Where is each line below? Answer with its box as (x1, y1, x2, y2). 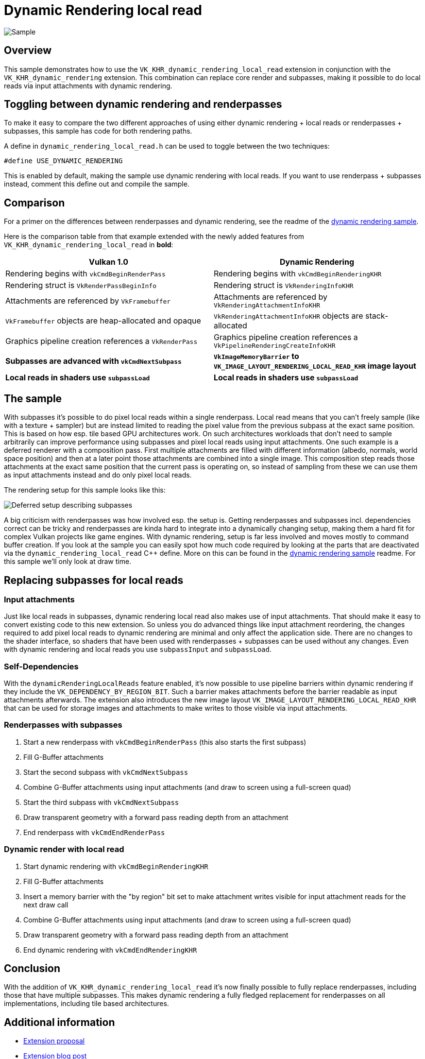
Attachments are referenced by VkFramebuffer (5, 295, 171, 306)
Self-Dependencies (4, 661, 79, 671)
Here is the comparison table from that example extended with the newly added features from (4, 232, 304, 241)
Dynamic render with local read (4, 844, 124, 854)
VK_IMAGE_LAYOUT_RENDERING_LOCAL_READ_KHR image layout (214, 361, 416, 371)
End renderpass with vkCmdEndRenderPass (23, 828, 165, 837)
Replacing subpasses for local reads (4, 574, 184, 586)
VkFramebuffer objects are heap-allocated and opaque (5, 316, 201, 326)
